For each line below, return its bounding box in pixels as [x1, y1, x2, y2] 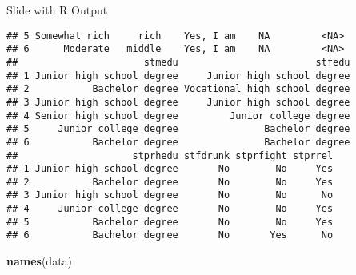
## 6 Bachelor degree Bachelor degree [6, 136, 350, 148]
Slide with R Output [6, 2, 108, 18]
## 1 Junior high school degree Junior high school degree [6, 70, 350, 82]
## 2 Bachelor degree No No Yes [6, 176, 334, 188]
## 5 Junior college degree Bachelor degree [6, 123, 350, 135]
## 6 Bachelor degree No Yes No [6, 229, 334, 241]
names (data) [6, 253, 73, 269]
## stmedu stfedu [6, 56, 350, 68]
